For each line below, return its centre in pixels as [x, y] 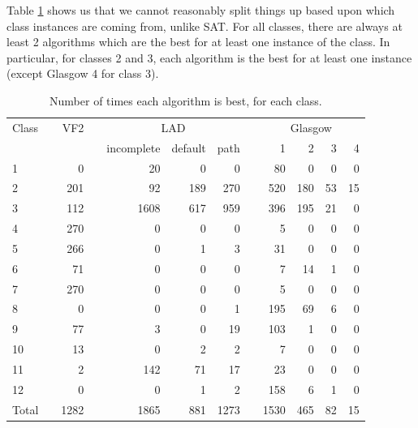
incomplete [134, 147]
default [189, 147]
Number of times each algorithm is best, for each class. [186, 100]
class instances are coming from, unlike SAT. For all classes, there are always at [205, 26]
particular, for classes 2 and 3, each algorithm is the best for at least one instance [209, 57]
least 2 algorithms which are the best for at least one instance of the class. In [198, 42]
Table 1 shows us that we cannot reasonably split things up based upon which [201, 10]
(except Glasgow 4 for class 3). [83, 73]
